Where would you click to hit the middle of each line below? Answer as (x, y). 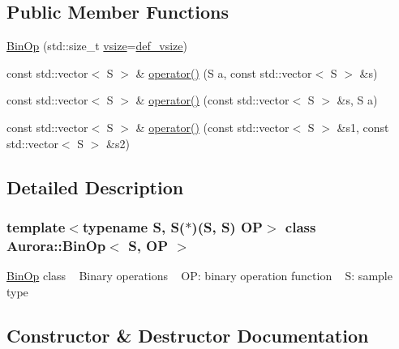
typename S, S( (134, 226)
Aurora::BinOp (56, 245)
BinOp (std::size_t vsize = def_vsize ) (97, 46)
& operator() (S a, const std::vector (224, 72)
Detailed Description (95, 187)
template (36, 226)
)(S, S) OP (227, 226)
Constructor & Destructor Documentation (188, 335)
